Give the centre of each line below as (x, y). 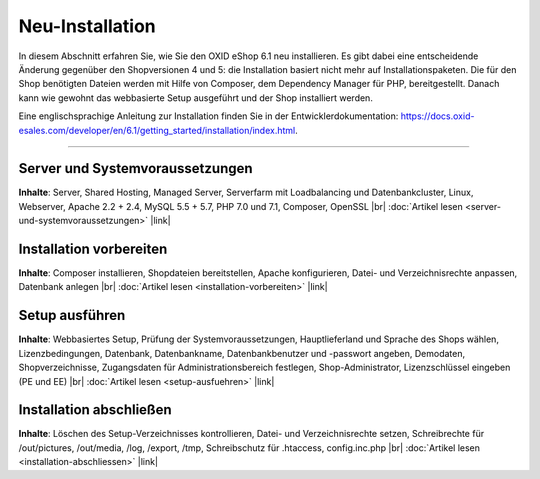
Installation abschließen (95, 410)
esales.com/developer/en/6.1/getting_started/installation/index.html (157, 130)
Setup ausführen (72, 315)
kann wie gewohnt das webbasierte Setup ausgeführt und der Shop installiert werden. (196, 97)
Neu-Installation (87, 26)
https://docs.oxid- (437, 116)
